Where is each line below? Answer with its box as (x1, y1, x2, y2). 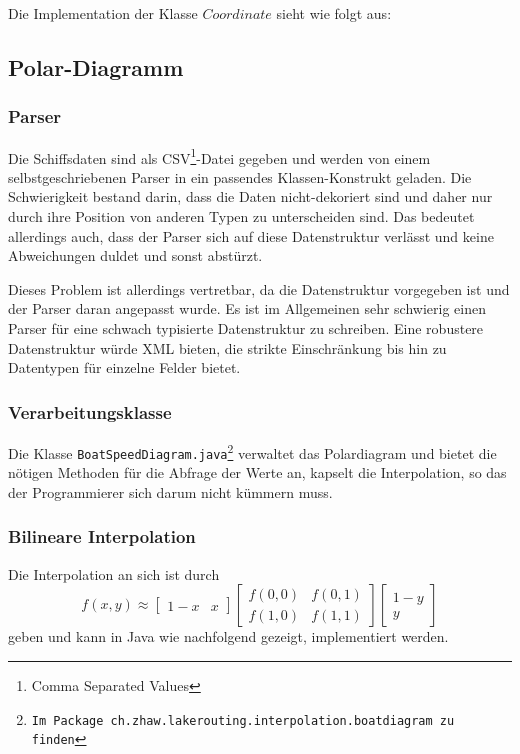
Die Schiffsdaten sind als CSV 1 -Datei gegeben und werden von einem (8, 144, 431, 168)
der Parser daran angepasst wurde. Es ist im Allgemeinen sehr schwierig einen (8, 298, 486, 319)
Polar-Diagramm (8, 51, 184, 82)
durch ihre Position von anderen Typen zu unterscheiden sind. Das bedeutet (8, 206, 475, 227)
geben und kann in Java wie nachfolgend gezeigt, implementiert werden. (8, 626, 449, 647)
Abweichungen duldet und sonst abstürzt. (8, 245, 263, 266)
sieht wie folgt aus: (276, 3, 392, 23)
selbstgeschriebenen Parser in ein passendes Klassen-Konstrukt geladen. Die (8, 166, 472, 187)
